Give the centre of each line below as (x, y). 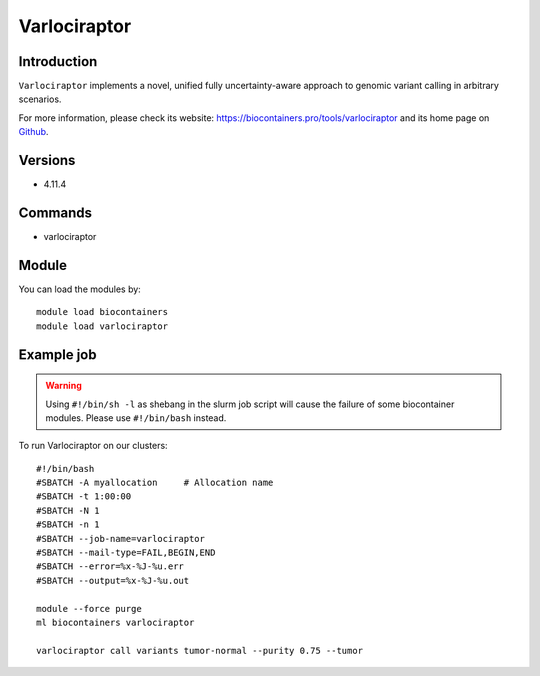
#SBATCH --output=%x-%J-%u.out (113, 580)
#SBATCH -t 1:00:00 (84, 496)
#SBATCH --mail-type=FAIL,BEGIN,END (126, 553)
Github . (33, 132)
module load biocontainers (102, 312)
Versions (47, 160)
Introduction (58, 61)
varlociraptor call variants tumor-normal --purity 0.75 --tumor (200, 650)
